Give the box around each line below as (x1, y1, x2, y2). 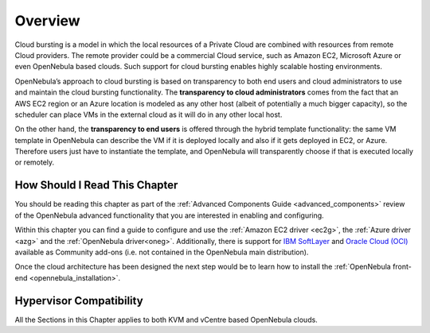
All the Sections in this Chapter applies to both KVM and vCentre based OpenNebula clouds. (14, 315, 318, 324)
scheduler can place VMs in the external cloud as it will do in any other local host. (14, 110, 283, 119)
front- (393, 262, 412, 272)
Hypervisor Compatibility (14, 294, 143, 308)
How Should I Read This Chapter (14, 179, 178, 192)
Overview (14, 12, 80, 29)
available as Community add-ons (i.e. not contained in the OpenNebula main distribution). (14, 247, 309, 257)
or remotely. (14, 157, 55, 167)
